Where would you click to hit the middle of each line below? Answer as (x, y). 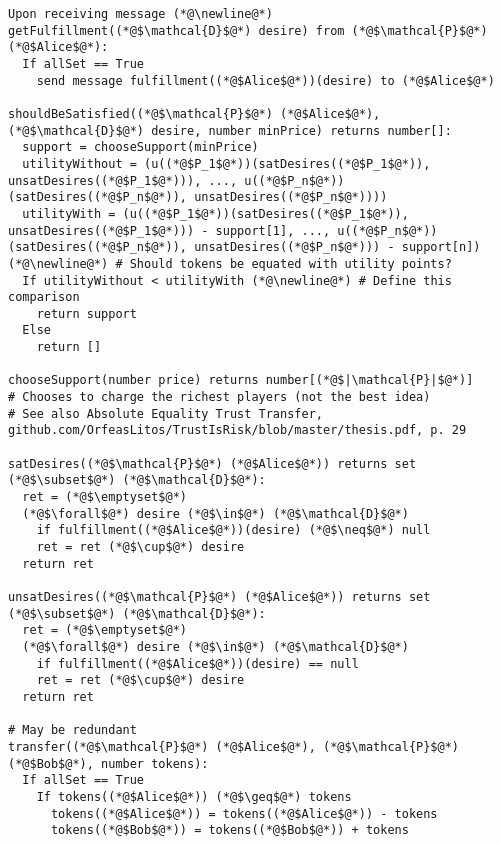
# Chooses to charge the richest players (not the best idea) (219, 397)
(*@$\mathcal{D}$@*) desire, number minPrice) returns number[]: (230, 130)
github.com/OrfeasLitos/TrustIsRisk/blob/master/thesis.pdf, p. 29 (237, 430)
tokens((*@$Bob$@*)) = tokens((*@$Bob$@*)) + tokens (229, 830)
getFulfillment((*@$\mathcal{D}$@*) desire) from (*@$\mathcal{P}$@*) (248, 30)
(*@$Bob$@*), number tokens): (108, 763)
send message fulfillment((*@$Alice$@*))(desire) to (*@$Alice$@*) (265, 80)
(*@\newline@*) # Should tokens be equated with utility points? (230, 263)
